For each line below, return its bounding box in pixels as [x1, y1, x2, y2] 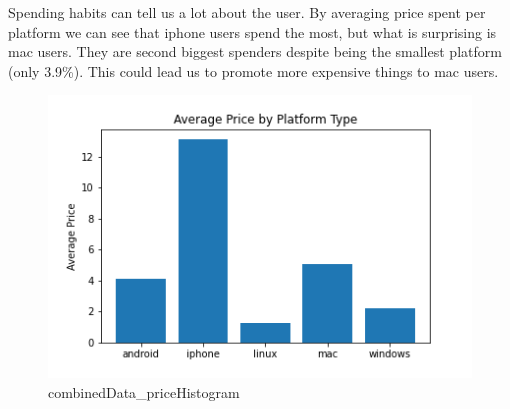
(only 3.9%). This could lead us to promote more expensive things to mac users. [8, 60, 499, 81]
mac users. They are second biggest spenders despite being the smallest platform [8, 41, 502, 62]
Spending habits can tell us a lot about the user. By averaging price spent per [8, 2, 486, 22]
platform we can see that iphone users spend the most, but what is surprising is [8, 21, 497, 42]
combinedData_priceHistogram [48, 381, 240, 402]
